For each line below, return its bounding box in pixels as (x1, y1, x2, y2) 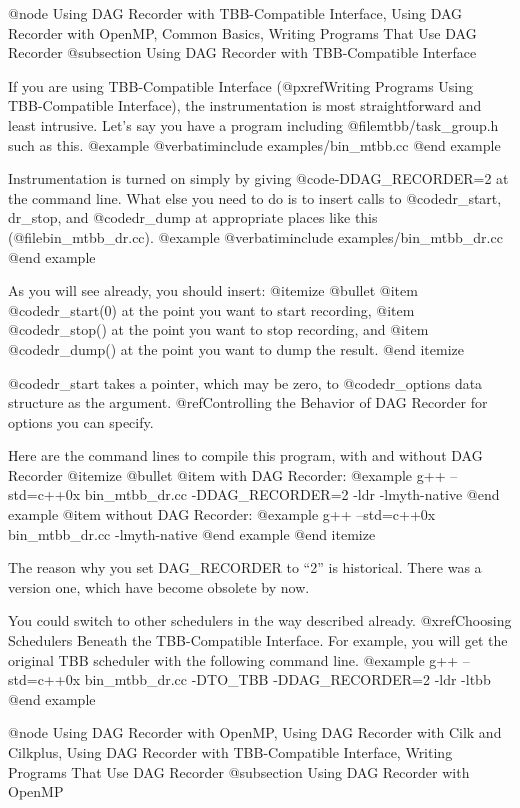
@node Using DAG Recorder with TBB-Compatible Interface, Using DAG (8, 3, 463, 23)
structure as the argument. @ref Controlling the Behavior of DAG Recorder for (8, 392, 488, 413)
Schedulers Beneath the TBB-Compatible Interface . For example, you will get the (8, 630, 508, 651)
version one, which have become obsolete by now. (8, 576, 310, 597)
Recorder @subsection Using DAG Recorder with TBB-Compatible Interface (8, 42, 477, 63)
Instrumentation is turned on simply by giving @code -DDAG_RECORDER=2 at (8, 168, 509, 189)
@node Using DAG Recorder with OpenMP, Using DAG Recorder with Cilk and (8, 722, 502, 743)
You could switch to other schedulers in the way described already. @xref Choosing (8, 610, 512, 631)
